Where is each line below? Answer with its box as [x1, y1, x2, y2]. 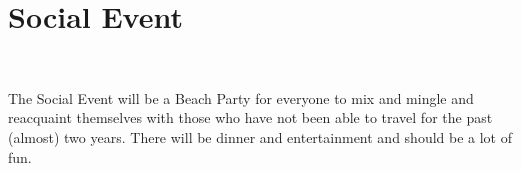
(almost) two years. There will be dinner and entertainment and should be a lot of [8, 126, 512, 147]
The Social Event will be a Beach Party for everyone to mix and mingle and [8, 87, 474, 108]
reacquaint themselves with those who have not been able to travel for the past [8, 107, 493, 128]
